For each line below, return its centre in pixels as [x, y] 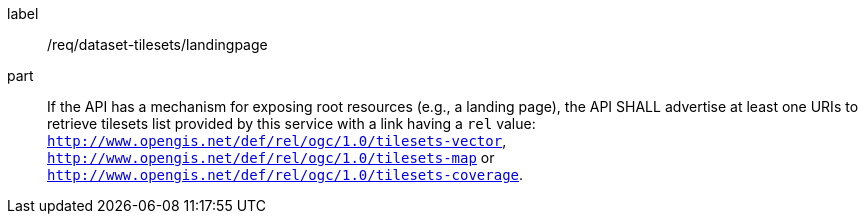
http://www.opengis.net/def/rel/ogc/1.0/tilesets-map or [271, 157]
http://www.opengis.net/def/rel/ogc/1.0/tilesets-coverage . [285, 174]
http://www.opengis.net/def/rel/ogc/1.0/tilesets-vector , [277, 140]
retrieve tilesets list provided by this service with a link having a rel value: [291, 123]
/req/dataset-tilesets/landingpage [157, 44]
